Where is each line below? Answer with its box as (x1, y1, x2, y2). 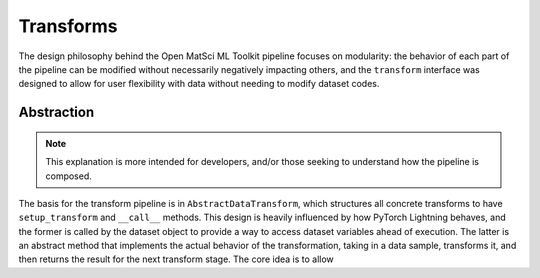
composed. (45, 170, 92, 182)
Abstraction (18, 104, 95, 121)
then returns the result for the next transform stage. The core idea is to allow (18, 253, 334, 265)
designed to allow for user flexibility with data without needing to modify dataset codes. (18, 78, 380, 90)
